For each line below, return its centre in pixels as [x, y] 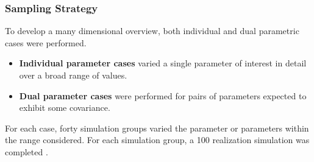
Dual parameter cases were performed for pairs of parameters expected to [163, 95]
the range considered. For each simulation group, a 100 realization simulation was [157, 140]
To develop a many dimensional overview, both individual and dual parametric [152, 31]
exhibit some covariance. [65, 107]
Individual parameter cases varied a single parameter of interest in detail [163, 63]
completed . [27, 151]
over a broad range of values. [73, 75]
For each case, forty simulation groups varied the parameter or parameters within [157, 128]
